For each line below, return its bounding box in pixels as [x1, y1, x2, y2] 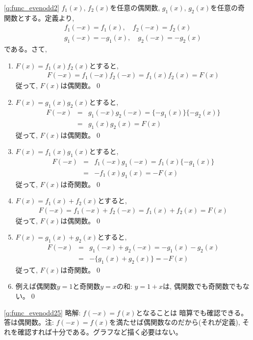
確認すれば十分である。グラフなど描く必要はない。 [17, 326, 182, 337]
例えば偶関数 [15, 281, 57, 291]
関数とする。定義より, [4, 12, 75, 23]
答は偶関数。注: [4, 317, 54, 327]
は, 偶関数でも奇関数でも [163, 281, 243, 291]
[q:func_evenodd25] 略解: [4, 307, 81, 317]
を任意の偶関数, [110, 2, 160, 12]
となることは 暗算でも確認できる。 [136, 307, 248, 317]
